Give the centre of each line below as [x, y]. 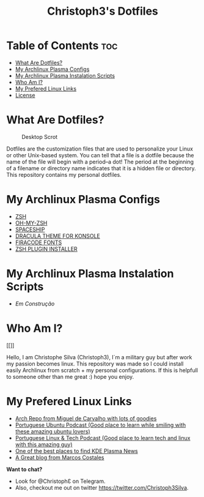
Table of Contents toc [62, 46]
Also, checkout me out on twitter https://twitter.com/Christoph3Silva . [102, 487]
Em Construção [35, 304]
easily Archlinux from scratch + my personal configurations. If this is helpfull [102, 370]
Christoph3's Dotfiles [103, 11]
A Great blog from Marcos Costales [60, 457]
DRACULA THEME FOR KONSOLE [58, 236]
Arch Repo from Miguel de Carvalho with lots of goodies [86, 418]
